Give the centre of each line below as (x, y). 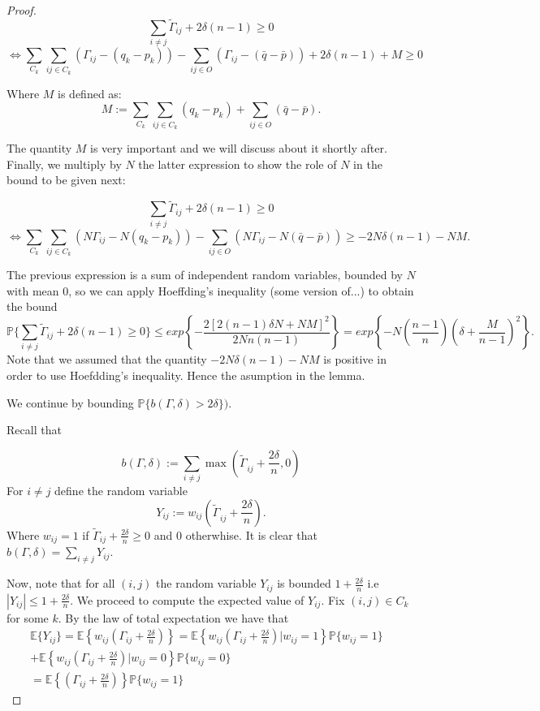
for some (28, 617)
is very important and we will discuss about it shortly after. (239, 148)
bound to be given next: (66, 180)
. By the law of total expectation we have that (173, 617)
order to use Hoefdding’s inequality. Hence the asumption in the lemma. (186, 375)
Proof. (22, 10)
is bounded (304, 583)
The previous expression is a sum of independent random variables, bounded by (205, 275)
